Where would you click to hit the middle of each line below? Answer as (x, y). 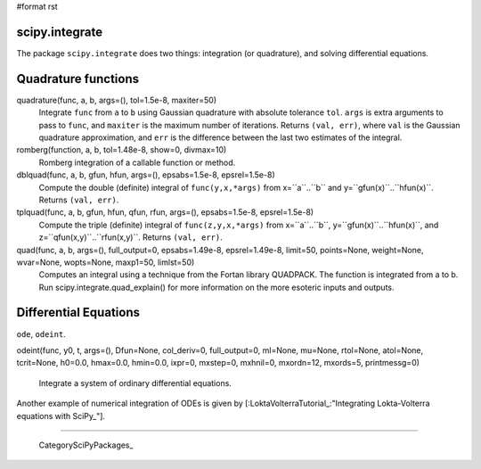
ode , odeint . (41, 333)
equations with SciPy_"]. (61, 416)
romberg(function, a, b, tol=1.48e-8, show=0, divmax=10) (122, 150)
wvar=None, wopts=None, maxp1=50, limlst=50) (106, 262)
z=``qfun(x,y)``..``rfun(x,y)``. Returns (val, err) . (130, 237)
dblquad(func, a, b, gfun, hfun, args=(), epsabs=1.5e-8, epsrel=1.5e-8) (146, 175)
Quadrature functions (78, 79)
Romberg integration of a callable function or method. (137, 162)
